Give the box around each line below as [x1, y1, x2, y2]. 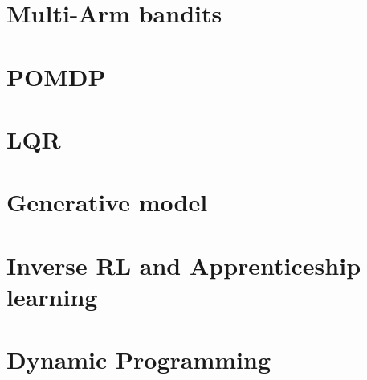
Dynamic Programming [6, 343, 271, 376]
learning [6, 280, 98, 313]
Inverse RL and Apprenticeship [6, 248, 361, 281]
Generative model [6, 186, 208, 219]
